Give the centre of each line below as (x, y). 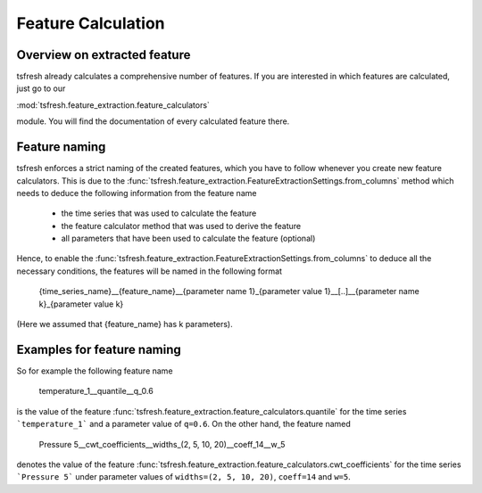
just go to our (41, 88)
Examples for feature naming (99, 349)
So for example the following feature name (95, 371)
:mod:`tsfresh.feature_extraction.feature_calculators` (113, 105)
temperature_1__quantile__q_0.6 (96, 391)
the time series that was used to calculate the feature (159, 213)
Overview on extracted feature (104, 55)
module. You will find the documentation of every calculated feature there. (153, 121)
